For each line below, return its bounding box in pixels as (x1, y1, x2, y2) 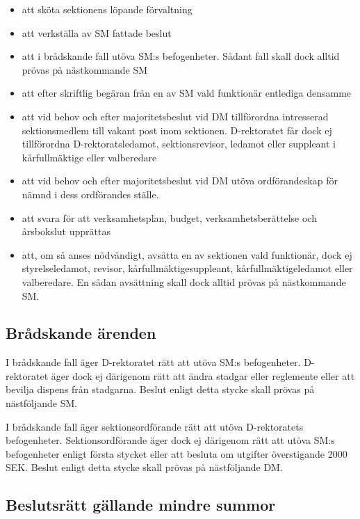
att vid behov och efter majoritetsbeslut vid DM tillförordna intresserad (22, 109, 329, 123)
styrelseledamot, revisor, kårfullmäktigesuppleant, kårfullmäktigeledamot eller (22, 261, 353, 276)
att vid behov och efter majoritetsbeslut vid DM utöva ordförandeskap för (22, 173, 338, 188)
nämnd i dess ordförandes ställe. (22, 186, 159, 201)
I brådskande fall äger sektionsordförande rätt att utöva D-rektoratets (6, 419, 304, 433)
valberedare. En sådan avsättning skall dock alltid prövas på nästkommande (22, 274, 346, 289)
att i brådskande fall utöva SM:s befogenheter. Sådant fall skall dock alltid (22, 49, 340, 63)
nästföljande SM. (6, 396, 78, 410)
